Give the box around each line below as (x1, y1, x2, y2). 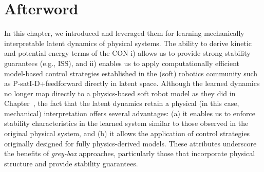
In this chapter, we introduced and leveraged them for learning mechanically (4, 28, 244, 38)
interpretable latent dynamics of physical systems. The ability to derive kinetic (4, 37, 252, 48)
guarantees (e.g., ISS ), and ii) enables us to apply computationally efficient (4, 57, 240, 68)
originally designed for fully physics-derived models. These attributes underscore (4, 138, 257, 148)
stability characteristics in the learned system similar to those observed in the (4, 118, 249, 128)
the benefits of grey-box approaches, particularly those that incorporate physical (4, 148, 255, 159)
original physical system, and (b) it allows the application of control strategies (4, 128, 250, 139)
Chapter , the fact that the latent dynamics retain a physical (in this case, (4, 98, 239, 109)
